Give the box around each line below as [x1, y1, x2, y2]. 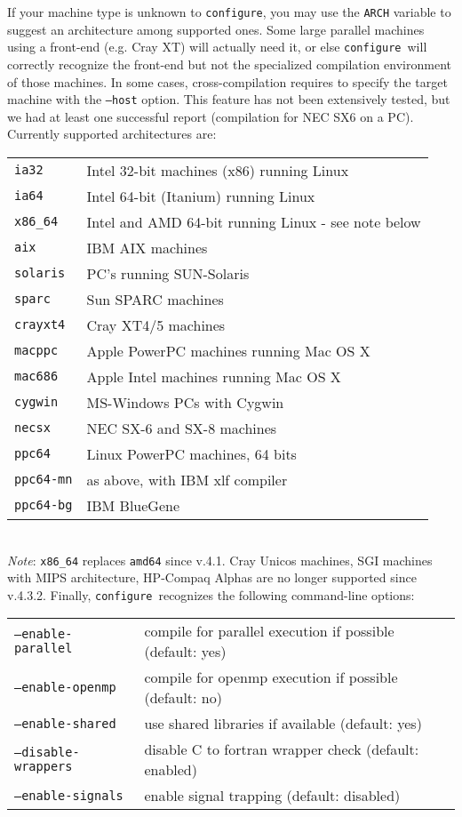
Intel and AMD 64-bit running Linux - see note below [86, 211, 421, 232]
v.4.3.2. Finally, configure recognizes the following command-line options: [7, 585, 415, 604]
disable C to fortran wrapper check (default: [144, 739, 419, 760]
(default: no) [144, 687, 222, 709]
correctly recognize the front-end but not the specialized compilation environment [7, 54, 451, 73]
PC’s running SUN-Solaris [86, 262, 250, 284]
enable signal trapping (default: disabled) [144, 785, 401, 806]
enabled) [144, 759, 197, 781]
